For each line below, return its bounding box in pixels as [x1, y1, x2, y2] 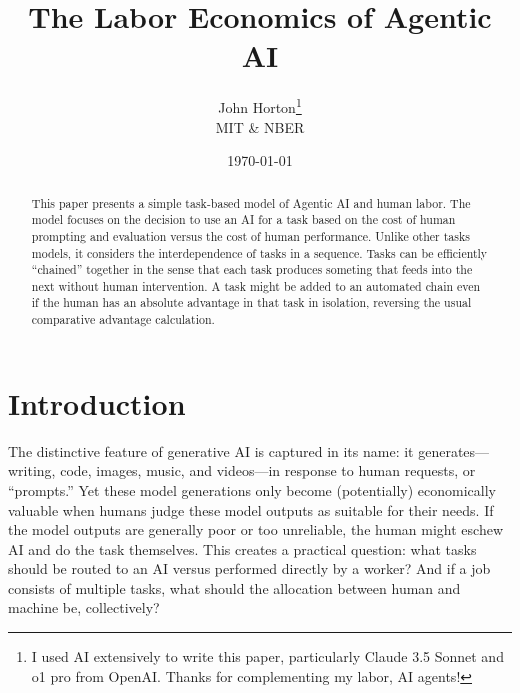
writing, [8, 460, 56, 481]
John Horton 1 [218, 94, 302, 117]
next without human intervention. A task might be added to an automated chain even [31, 277, 481, 294]
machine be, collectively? [8, 597, 160, 618]
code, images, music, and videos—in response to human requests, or [60, 460, 476, 481]
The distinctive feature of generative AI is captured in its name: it [8, 440, 414, 461]
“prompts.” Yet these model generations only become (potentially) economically [8, 479, 496, 500]
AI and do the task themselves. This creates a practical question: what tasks [8, 538, 477, 559]
